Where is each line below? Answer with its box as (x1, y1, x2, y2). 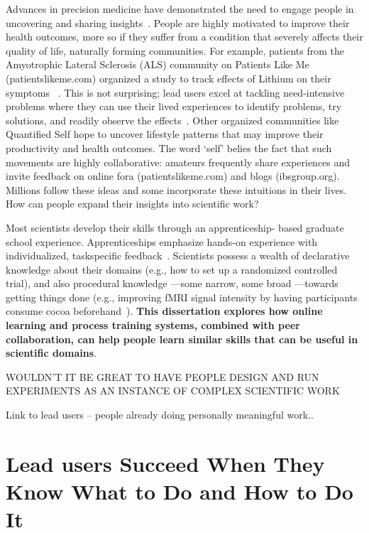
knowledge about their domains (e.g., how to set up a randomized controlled (6, 262, 338, 276)
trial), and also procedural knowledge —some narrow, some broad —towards (6, 276, 338, 291)
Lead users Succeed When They (6, 448, 325, 478)
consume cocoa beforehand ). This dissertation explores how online (6, 303, 323, 318)
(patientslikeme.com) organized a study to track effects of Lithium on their (6, 70, 331, 85)
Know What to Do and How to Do (6, 477, 353, 505)
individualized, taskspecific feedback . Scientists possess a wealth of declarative (6, 248, 350, 263)
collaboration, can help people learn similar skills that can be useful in (6, 331, 358, 346)
